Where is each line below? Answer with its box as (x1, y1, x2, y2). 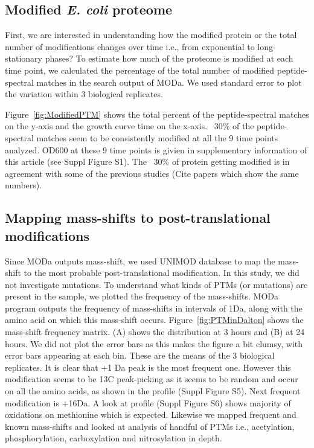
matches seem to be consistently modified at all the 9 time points (36, 131, 278, 144)
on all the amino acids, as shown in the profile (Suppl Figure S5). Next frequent (5, 385, 301, 397)
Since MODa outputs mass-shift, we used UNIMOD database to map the (5, 254, 275, 267)
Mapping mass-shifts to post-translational (5, 208, 271, 227)
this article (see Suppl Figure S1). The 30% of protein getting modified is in (5, 155, 290, 168)
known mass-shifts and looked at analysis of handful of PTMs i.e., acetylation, (5, 420, 295, 432)
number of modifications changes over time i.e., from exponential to (5, 40, 255, 53)
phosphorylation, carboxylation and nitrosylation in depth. (5, 432, 222, 444)
